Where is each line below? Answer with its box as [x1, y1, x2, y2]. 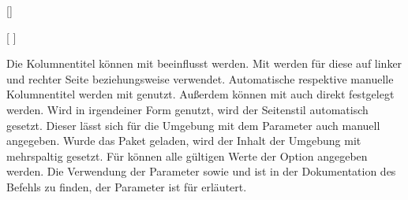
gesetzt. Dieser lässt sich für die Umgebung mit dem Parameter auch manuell [6, 117, 380, 133]
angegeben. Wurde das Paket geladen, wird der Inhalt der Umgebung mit [6, 132, 361, 149]
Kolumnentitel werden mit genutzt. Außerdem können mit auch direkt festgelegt [6, 86, 395, 102]
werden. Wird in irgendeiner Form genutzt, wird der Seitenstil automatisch [6, 101, 369, 117]
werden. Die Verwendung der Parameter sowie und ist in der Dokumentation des [6, 163, 396, 180]
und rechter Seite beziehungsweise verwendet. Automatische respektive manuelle [6, 70, 394, 87]
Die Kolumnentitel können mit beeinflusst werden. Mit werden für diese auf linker [6, 55, 402, 72]
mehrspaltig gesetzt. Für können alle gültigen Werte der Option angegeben [6, 147, 368, 164]
